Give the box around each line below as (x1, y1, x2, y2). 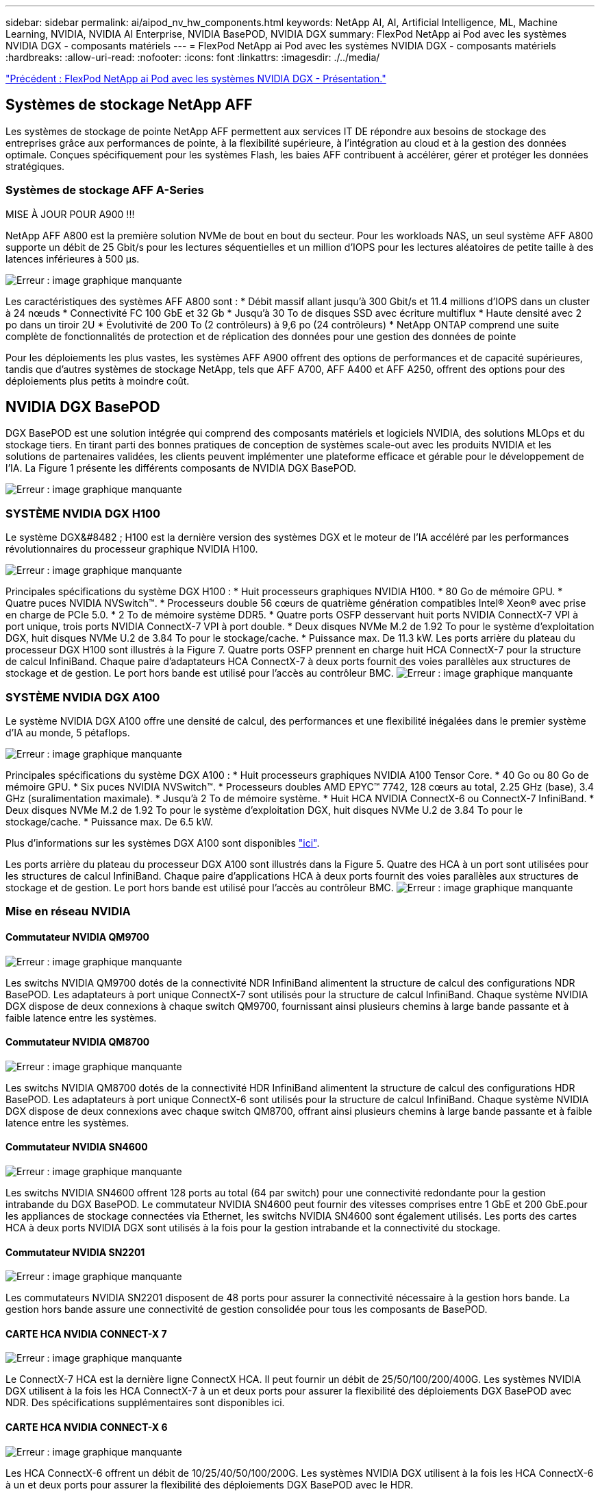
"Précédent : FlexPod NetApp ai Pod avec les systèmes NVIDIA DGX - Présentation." (5, 73, 386, 84)
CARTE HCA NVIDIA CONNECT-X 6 (5, 1421, 168, 1434)
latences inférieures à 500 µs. (5, 252, 140, 265)
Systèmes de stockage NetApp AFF (5, 96, 253, 114)
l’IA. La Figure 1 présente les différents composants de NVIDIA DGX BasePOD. (5, 462, 356, 474)
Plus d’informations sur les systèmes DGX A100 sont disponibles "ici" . (5, 836, 320, 849)
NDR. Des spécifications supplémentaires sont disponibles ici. (5, 1397, 285, 1409)
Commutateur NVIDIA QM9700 (5, 930, 149, 943)
